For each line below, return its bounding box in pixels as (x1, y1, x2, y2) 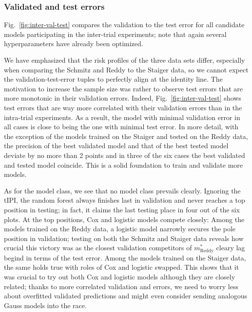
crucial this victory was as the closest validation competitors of (4, 243, 192, 253)
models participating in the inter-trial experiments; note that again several (4, 29, 227, 39)
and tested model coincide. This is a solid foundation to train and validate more (4, 159, 243, 170)
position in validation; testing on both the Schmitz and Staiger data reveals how (4, 233, 244, 243)
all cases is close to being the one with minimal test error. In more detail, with (4, 121, 239, 132)
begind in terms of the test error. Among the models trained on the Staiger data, (4, 252, 246, 262)
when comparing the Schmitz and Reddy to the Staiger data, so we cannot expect (4, 64, 249, 74)
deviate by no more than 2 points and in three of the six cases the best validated (4, 150, 245, 160)
